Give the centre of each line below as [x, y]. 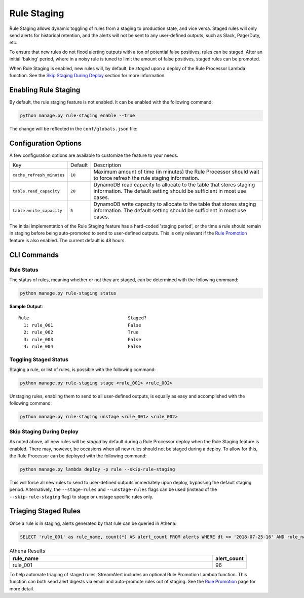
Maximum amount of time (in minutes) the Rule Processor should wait [176, 172]
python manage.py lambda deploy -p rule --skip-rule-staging [98, 469]
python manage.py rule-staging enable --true [78, 115]
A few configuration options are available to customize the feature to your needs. [94, 155]
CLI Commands [34, 255]
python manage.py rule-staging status [68, 293]
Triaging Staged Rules [45, 511]
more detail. [22, 588]
